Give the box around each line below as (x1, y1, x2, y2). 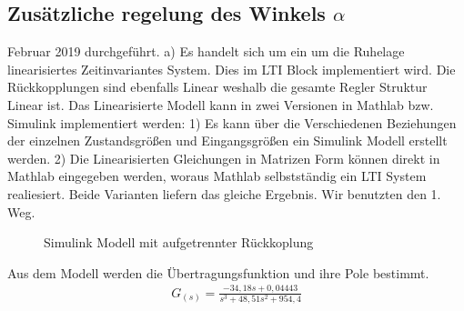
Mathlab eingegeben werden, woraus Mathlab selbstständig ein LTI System (7, 166, 427, 186)
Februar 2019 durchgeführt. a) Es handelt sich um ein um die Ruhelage (7, 42, 405, 61)
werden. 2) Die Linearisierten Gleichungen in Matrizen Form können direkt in (7, 148, 440, 167)
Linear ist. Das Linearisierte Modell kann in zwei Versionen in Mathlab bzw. (7, 95, 434, 114)
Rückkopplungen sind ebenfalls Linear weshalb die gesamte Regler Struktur (7, 77, 428, 96)
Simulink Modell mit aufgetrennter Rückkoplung (44, 233, 314, 252)
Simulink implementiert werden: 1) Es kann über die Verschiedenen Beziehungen (7, 113, 457, 132)
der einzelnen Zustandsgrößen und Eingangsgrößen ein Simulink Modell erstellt (7, 131, 448, 150)
